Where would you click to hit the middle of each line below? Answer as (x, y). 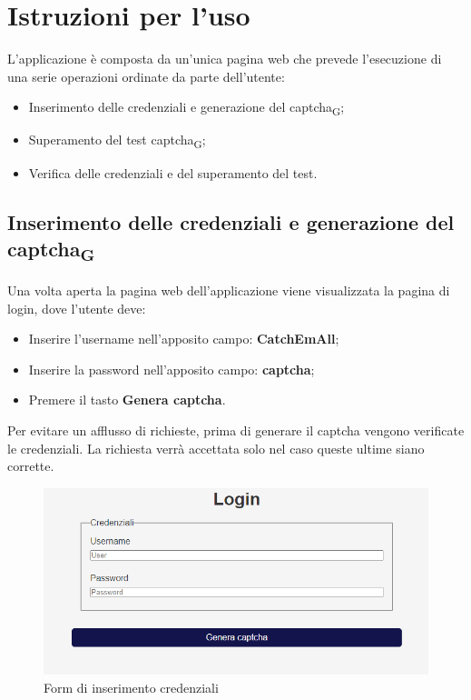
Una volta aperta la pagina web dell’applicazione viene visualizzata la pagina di (229, 290)
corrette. (31, 466)
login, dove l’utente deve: (77, 308)
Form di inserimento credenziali (131, 687)
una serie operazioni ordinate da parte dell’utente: (146, 76)
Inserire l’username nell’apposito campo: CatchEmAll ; (184, 339)
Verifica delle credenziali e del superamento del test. (173, 172)
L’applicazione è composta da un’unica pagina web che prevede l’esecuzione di (225, 59)
